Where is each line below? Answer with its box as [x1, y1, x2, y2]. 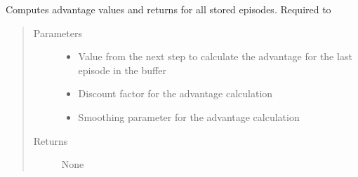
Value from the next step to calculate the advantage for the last [78, 49, 352, 64]
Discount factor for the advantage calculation [78, 86, 273, 101]
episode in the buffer [78, 62, 166, 77]
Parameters [33, 25, 82, 40]
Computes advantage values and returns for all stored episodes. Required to [6, 2, 331, 16]
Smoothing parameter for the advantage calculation [78, 109, 300, 124]
